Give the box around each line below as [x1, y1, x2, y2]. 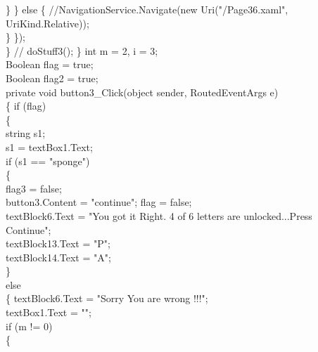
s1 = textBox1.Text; [6, 139, 93, 154]
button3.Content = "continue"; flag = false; [6, 195, 192, 209]
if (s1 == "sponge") [6, 153, 90, 168]
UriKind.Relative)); [6, 15, 89, 30]
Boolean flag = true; [6, 57, 94, 72]
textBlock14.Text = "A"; [6, 249, 111, 264]
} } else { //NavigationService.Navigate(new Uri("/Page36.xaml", [6, 2, 288, 16]
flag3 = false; [6, 181, 62, 195]
